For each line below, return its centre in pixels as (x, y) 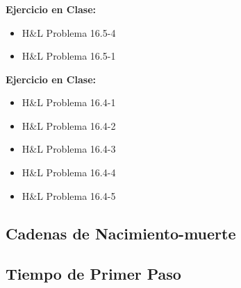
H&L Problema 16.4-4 (69, 172)
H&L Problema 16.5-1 (69, 56)
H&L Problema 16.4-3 (69, 149)
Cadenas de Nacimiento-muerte (121, 233)
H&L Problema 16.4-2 (69, 125)
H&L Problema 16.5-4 (69, 32)
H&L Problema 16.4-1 (69, 102)
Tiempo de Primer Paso (93, 274)
